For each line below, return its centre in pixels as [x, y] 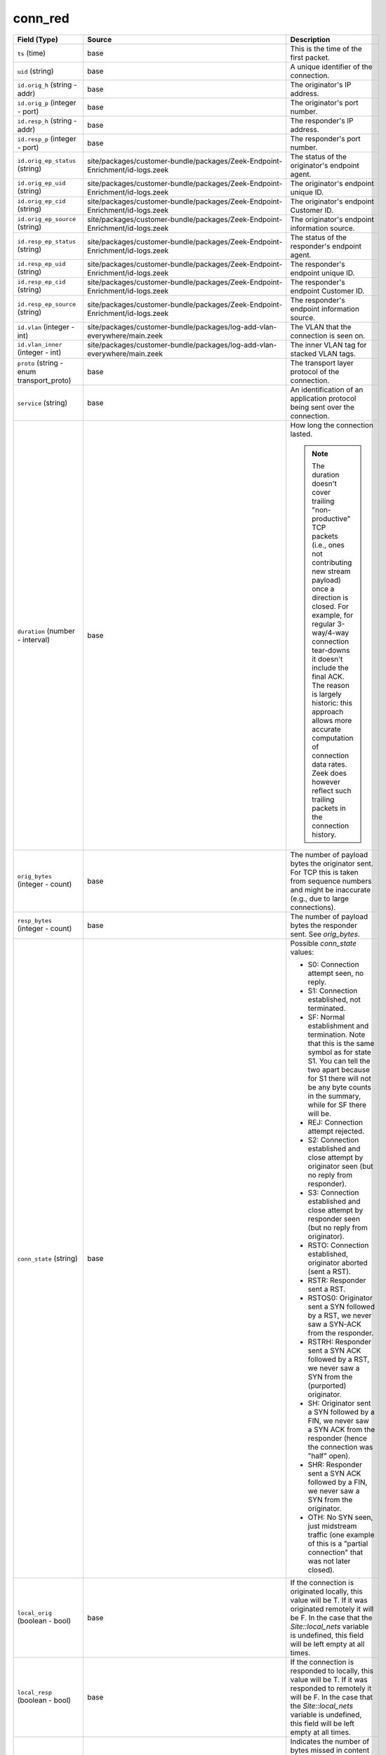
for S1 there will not [339, 1078]
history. [324, 834]
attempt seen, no [336, 973]
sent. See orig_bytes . [325, 934]
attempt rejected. [336, 1131]
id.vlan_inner [40, 345]
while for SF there [337, 1104]
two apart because [339, 1069]
